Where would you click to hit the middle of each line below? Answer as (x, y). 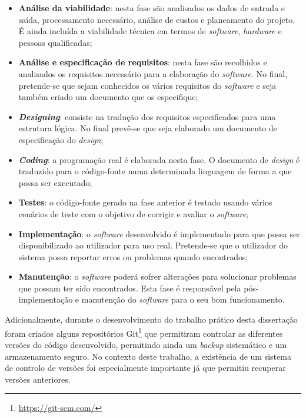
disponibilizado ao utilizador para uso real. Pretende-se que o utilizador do (153, 245)
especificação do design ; (61, 139)
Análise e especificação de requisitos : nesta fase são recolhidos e (143, 62)
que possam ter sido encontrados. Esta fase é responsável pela (130, 288)
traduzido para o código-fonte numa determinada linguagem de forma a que (155, 171)
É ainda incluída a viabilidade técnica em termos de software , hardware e (150, 31)
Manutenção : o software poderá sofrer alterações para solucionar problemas (157, 276)
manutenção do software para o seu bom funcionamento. (183, 299)
